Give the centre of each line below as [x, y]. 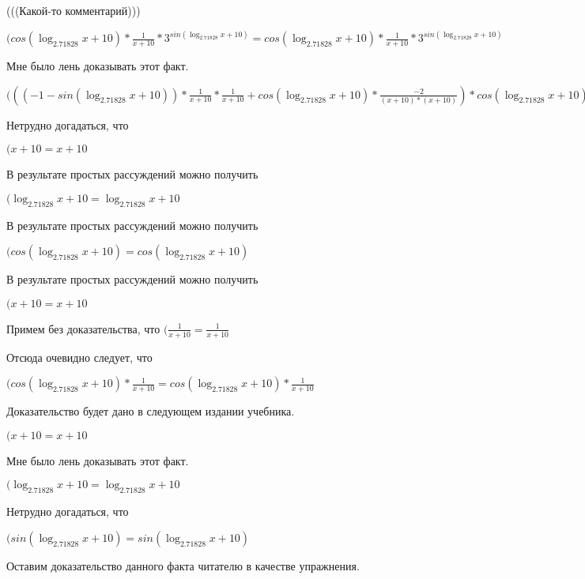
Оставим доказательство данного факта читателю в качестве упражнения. [183, 565]
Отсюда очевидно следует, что [79, 357]
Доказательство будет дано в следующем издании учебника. [151, 411]
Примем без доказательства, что [83, 328]
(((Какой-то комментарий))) [74, 10]
